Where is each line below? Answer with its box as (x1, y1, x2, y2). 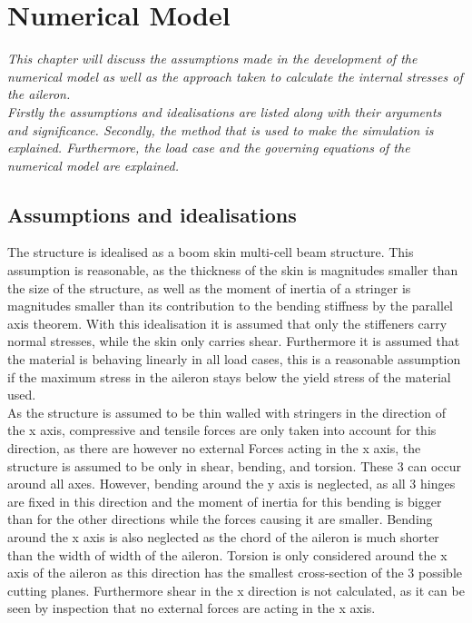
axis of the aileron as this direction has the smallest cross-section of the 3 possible (7, 563, 463, 582)
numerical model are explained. (7, 155, 180, 174)
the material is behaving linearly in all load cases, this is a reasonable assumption (7, 350, 461, 369)
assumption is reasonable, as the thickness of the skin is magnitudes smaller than (7, 261, 458, 280)
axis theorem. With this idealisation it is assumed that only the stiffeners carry (7, 313, 447, 332)
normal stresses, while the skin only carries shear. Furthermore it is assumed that (7, 331, 460, 351)
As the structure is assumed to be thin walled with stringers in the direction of (7, 402, 446, 421)
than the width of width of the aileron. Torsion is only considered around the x (7, 545, 447, 564)
